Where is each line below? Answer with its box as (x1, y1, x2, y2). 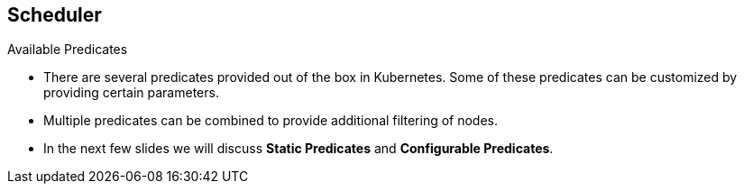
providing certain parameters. (43, 85, 219, 101)
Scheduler (7, 4, 102, 26)
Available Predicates (7, 41, 128, 58)
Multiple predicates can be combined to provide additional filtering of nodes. (43, 113, 499, 129)
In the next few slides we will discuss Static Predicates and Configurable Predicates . (43, 141, 554, 157)
